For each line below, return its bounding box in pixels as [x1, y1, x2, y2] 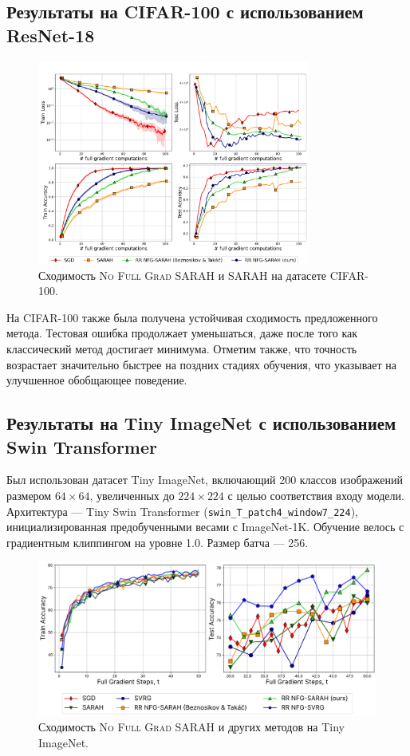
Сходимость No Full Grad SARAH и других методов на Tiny [38, 719, 345, 735]
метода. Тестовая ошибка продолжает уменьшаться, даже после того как [6, 325, 358, 341]
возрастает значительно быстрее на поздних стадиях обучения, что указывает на [6, 356, 397, 372]
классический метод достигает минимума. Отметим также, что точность [6, 340, 357, 356]
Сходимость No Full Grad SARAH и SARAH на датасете [38, 266, 326, 283]
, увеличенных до [89, 486, 175, 503]
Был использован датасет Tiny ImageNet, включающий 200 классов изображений [6, 471, 403, 488]
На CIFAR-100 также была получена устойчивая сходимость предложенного [6, 309, 378, 325]
